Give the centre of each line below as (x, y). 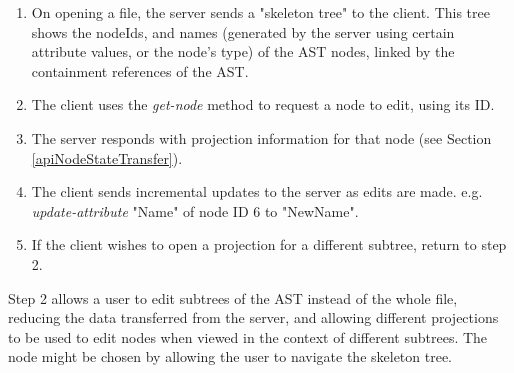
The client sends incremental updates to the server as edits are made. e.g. (257, 191)
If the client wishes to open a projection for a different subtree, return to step (269, 244)
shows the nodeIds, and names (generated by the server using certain (243, 31)
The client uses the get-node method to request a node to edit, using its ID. (263, 104)
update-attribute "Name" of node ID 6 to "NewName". (195, 210)
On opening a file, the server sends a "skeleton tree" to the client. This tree (260, 12)
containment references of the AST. (140, 70)
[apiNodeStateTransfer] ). (107, 157)
